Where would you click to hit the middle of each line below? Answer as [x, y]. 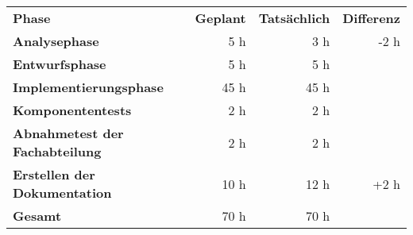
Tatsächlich [294, 18]
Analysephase [56, 41]
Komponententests [72, 110]
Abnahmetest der [68, 133]
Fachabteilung [57, 151]
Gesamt [37, 216]
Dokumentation [62, 193]
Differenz [371, 18]
